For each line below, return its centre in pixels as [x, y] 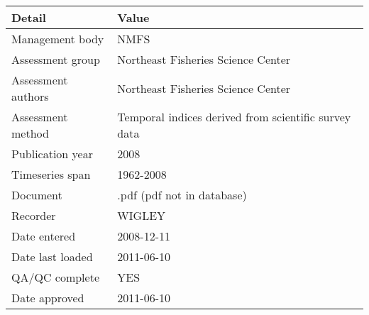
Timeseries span [51, 174]
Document [37, 195]
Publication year [52, 154]
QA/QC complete [55, 277]
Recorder [34, 215]
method [30, 133]
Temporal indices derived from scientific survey [234, 117]
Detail [29, 17]
